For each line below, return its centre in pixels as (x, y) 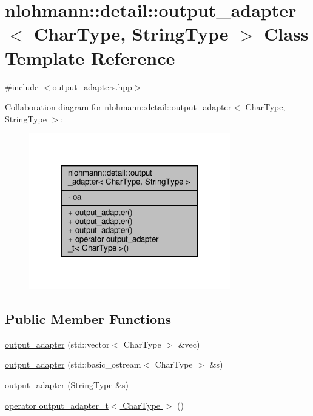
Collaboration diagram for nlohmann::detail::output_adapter (118, 107)
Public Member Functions (88, 319)
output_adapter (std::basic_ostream (73, 364)
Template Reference (90, 57)
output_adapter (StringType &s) (67, 385)
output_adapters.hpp (92, 86)
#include (22, 86)
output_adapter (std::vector (57, 344)
